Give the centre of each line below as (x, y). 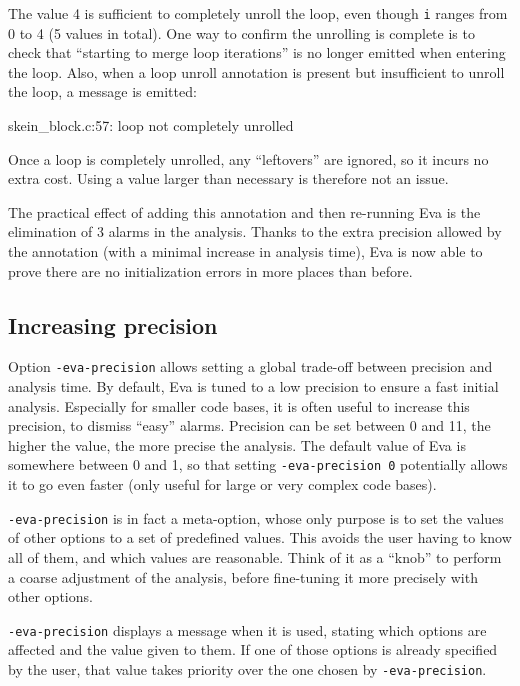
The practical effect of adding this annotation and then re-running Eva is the (244, 211)
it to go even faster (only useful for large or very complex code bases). (222, 484)
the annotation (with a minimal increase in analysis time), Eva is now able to (245, 251)
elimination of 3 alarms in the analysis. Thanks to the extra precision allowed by (255, 231)
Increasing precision (113, 324)
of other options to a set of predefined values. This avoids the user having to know (260, 537)
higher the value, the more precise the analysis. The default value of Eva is (237, 444)
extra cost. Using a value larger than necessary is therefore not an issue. (228, 178)
